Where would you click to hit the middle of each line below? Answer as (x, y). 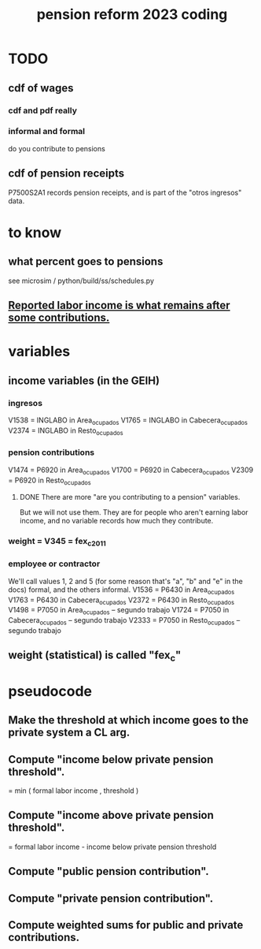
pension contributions (51, 452)
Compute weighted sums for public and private (126, 925)
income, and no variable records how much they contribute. (116, 521)
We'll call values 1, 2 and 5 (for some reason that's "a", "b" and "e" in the (126, 581)
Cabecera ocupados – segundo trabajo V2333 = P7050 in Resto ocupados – (124, 622)
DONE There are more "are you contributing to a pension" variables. (130, 497)
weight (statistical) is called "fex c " (95, 656)
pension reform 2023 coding (132, 15)
